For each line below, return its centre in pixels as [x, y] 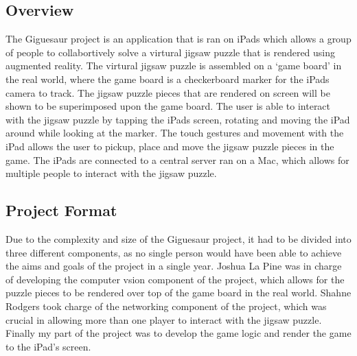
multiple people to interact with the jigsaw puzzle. [111, 173]
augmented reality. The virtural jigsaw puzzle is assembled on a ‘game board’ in [174, 66]
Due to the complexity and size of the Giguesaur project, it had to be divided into [178, 238]
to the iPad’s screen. [48, 346]
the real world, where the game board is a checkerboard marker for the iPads [168, 79]
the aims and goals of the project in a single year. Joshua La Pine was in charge [174, 266]
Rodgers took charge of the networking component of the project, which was [166, 306]
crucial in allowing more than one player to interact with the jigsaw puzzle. [164, 319]
